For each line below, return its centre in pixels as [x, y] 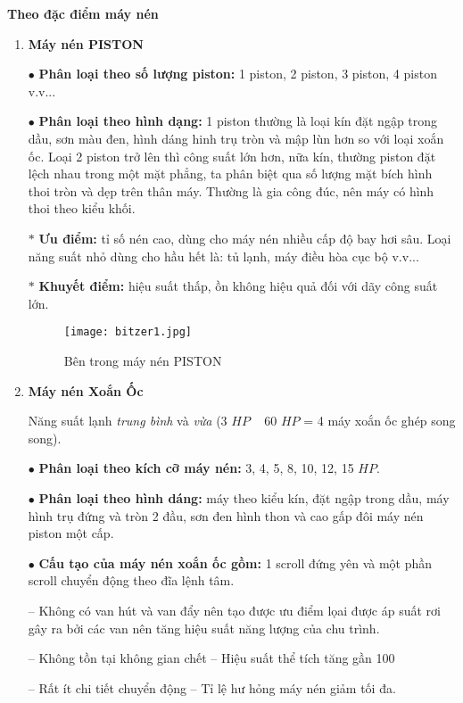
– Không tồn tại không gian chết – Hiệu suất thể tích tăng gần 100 [211, 658]
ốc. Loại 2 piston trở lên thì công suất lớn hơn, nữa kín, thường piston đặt [232, 156]
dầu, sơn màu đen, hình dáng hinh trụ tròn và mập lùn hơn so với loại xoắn [236, 138]
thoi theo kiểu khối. [82, 208]
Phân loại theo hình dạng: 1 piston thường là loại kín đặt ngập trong [238, 121]
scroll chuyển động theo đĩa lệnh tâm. [131, 580]
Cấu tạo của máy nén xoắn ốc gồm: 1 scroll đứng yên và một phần [236, 562]
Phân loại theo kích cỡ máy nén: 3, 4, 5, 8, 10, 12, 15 [196, 468]
